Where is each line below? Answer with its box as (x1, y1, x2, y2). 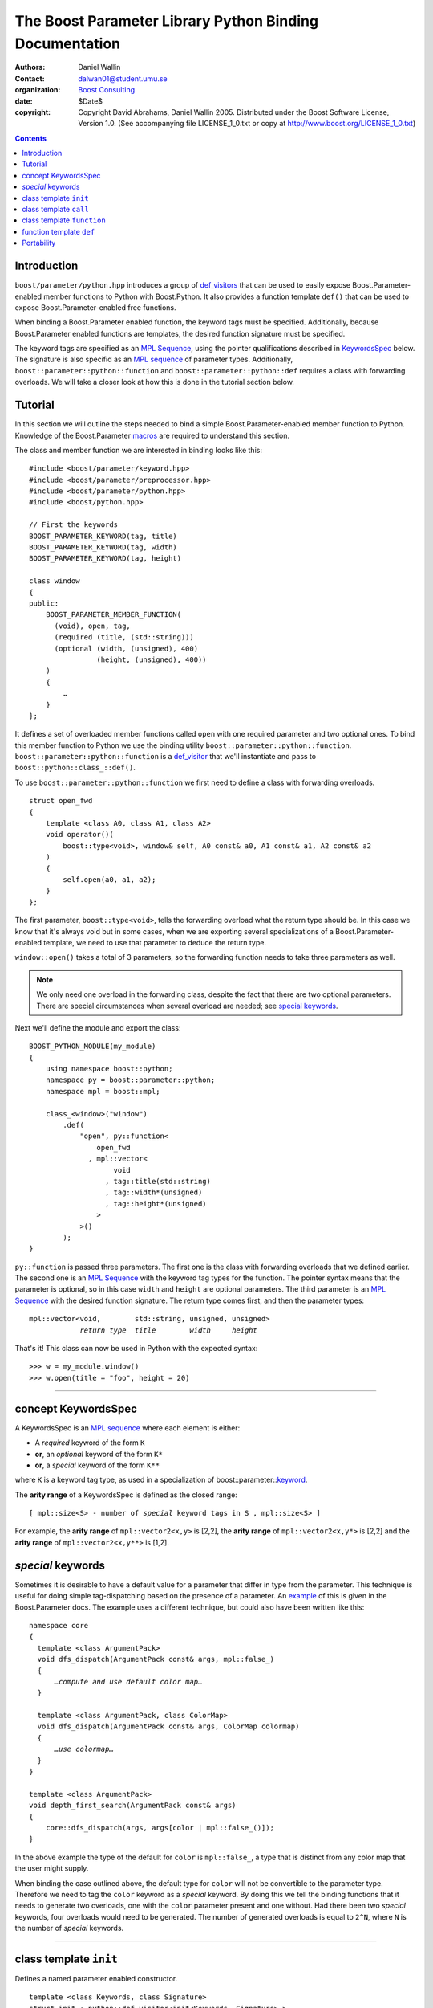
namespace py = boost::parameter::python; (45, 1075, 216, 1084)
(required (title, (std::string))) (54, 633, 194, 642)
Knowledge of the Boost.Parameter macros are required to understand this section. (14, 431, 290, 440)
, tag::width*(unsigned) (104, 1188, 203, 1197)
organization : (14, 85, 61, 95)
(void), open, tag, (54, 621, 132, 631)
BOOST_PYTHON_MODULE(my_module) (29, 1042, 156, 1051)
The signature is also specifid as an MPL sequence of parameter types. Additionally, (14, 354, 293, 365)
